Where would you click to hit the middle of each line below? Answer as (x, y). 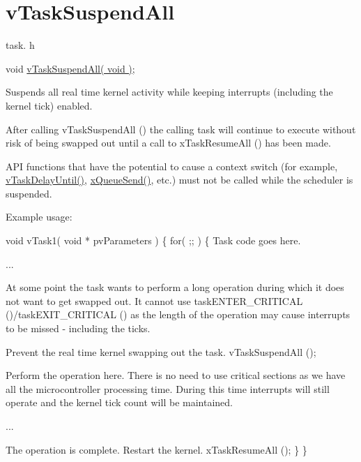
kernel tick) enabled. (49, 105)
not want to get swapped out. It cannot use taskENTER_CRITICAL (154, 300)
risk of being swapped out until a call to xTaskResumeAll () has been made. (168, 143)
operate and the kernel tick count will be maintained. (119, 402)
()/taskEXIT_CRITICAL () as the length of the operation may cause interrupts (178, 314)
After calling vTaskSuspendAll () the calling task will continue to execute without (181, 129)
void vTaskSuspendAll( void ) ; (70, 68)
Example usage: (39, 217)
